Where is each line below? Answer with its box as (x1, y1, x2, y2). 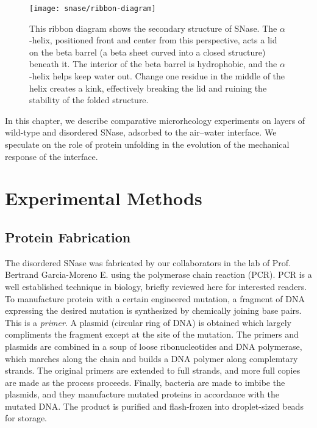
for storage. (5, 412, 47, 424)
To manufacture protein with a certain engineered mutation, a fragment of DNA (5, 292, 305, 305)
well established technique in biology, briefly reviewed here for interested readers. (5, 280, 307, 292)
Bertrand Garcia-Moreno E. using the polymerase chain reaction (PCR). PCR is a (5, 268, 312, 281)
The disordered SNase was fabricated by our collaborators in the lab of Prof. (5, 256, 291, 269)
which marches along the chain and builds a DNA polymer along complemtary (5, 352, 298, 365)
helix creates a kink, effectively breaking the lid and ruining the (29, 81, 267, 94)
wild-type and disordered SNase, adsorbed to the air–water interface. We (5, 126, 277, 139)
